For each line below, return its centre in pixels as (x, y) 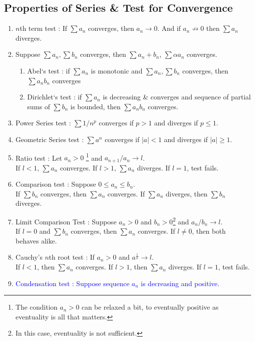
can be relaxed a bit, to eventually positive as (150, 307)
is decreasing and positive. (180, 283)
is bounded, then (95, 106)
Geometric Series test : (50, 139)
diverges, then (187, 193)
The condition (37, 307)
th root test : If (72, 257)
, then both (209, 231)
